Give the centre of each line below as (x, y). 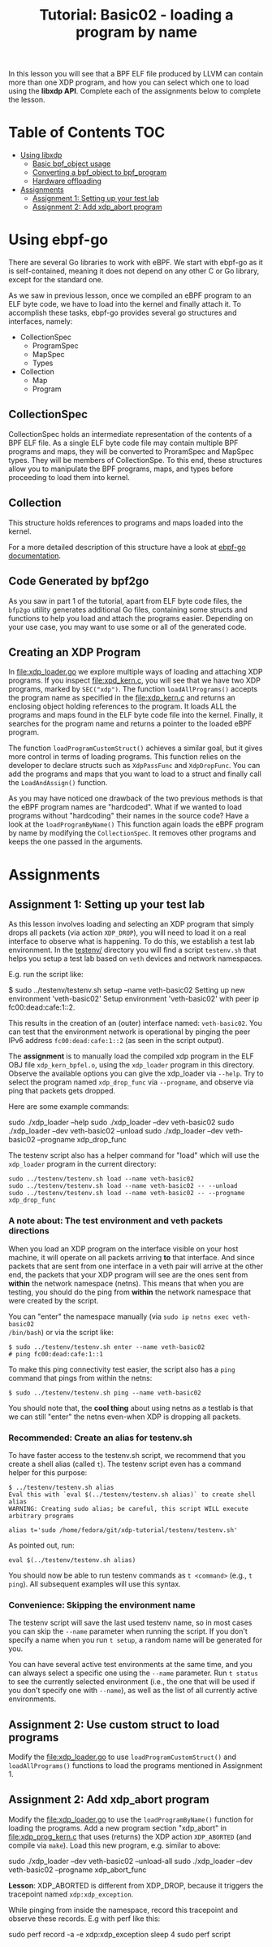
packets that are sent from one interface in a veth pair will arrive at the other (136, 1266)
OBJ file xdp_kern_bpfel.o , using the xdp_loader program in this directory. (132, 1065)
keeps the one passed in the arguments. (76, 842)
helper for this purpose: (48, 1472)
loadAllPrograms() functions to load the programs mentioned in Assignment (136, 1766)
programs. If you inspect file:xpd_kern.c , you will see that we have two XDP (135, 680)
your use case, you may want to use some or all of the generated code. (127, 626)
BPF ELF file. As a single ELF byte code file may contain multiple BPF (123, 443)
